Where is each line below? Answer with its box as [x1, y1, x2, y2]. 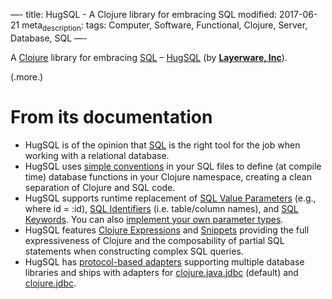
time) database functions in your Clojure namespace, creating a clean [24, 170, 312, 183]
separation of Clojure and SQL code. [24, 181, 176, 193]
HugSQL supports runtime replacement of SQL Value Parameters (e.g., [24, 192, 317, 204]
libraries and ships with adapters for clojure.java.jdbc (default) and [24, 266, 299, 278]
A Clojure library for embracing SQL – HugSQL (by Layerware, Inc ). [10, 51, 288, 63]
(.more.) [10, 70, 44, 83]
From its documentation [10, 105, 213, 128]
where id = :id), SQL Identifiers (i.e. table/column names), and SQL [24, 202, 299, 214]
